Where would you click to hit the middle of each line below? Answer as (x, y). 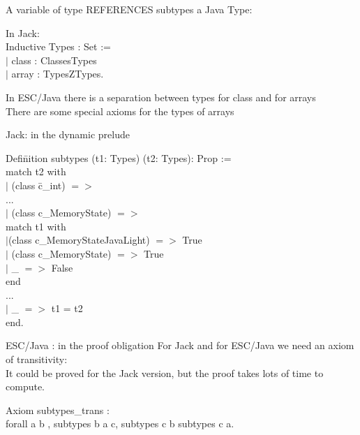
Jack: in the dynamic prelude (68, 134)
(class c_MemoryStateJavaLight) (79, 240)
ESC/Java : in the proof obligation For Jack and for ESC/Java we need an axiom (180, 345)
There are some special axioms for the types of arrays (120, 111)
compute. (25, 386)
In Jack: (23, 32)
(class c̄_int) (38, 185)
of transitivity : (37, 359)
